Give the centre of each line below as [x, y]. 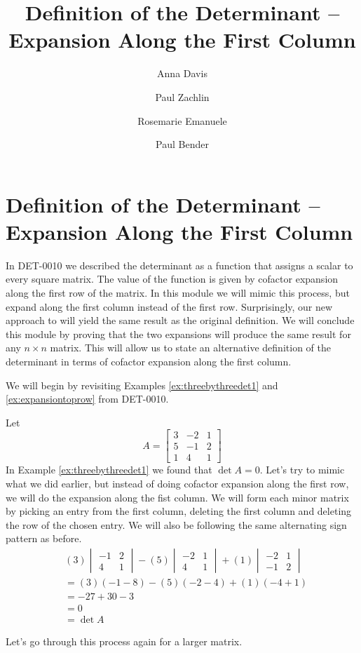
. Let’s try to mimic [302, 470]
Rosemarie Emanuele [182, 120]
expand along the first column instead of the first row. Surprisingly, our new [169, 306]
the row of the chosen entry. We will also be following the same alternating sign [176, 524]
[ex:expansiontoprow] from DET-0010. [87, 399]
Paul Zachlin [182, 96]
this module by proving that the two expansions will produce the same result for [178, 334]
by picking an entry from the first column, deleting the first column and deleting [179, 511]
